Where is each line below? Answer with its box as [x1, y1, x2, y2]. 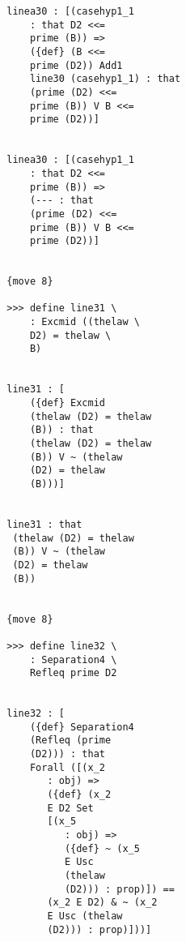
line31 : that [6, 518, 82, 530]
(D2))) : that [29, 748, 105, 760]
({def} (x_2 [47, 789, 112, 801]
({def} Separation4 [29, 721, 134, 733]
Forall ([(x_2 [29, 761, 105, 773]
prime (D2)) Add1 [29, 59, 123, 71]
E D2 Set [47, 802, 94, 814]
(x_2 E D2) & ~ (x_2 [47, 897, 158, 909]
